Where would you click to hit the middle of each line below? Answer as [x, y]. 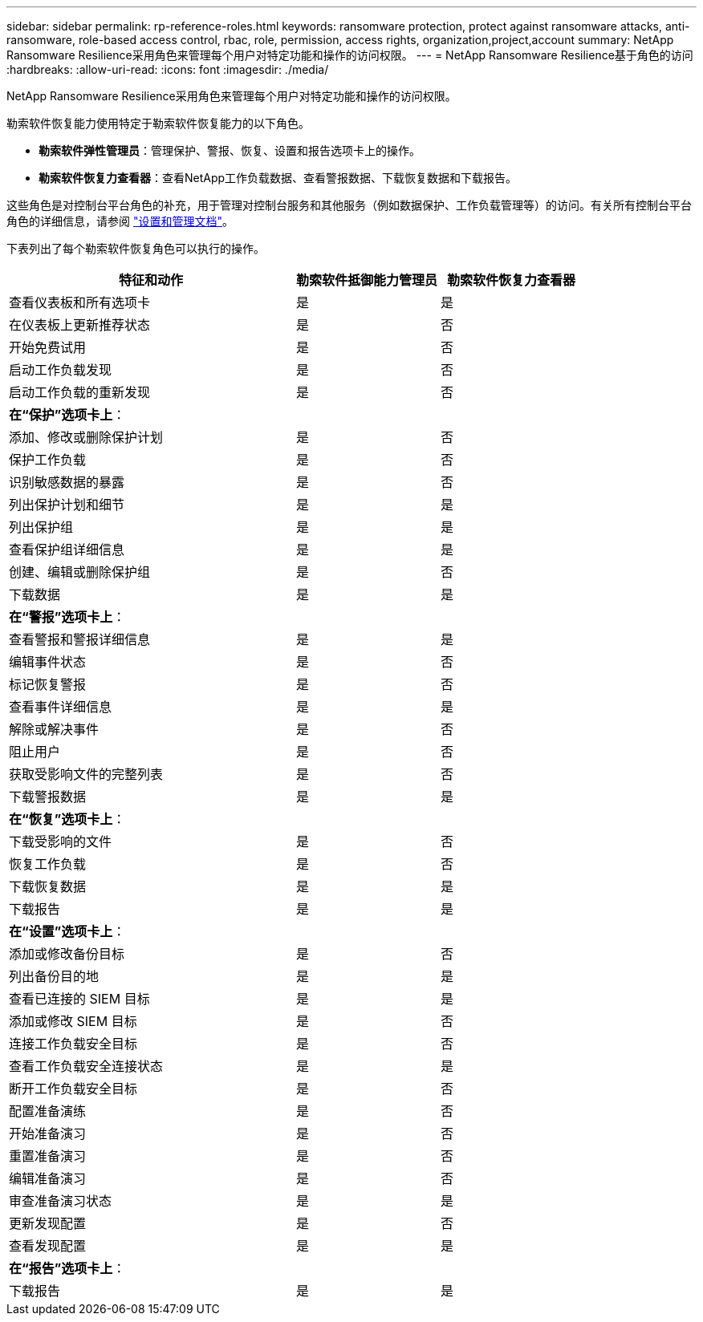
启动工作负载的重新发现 [80, 392]
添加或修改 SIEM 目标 [73, 1021]
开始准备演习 [48, 1133]
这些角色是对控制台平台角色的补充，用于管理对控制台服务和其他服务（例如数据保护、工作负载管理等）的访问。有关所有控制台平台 [349, 205]
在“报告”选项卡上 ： [67, 1268]
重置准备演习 [48, 1156]
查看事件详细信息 [61, 707]
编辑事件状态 [48, 662]
